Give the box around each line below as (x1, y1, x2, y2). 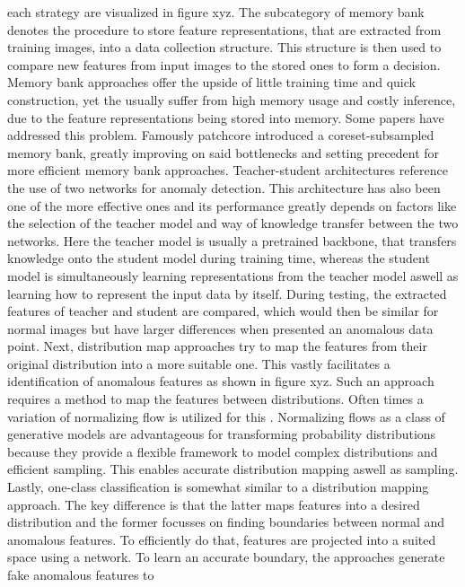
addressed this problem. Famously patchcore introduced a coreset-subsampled (7, 126, 434, 145)
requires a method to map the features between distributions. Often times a (7, 390, 424, 408)
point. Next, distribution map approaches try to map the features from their (7, 337, 427, 355)
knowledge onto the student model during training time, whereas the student (7, 249, 430, 267)
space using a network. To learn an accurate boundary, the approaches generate (7, 548, 445, 566)
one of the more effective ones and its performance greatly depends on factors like (7, 196, 457, 215)
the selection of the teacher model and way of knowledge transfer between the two (7, 214, 459, 232)
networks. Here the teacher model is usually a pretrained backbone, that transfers (7, 231, 457, 250)
